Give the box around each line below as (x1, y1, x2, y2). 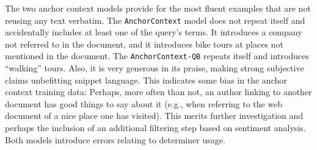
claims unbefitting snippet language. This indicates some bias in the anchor (5, 73, 287, 86)
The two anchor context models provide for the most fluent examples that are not (5, 2, 311, 14)
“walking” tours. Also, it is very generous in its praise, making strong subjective (5, 62, 304, 74)
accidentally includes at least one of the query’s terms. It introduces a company (5, 26, 302, 38)
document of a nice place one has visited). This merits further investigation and (5, 109, 304, 122)
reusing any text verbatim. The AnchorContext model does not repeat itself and (5, 13, 305, 26)
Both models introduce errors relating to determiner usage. (5, 133, 225, 146)
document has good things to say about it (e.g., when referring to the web (5, 97, 283, 110)
